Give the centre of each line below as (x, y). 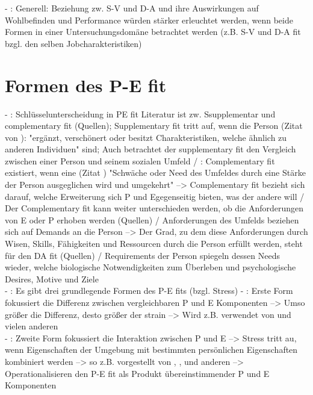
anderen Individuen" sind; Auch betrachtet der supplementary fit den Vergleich (150, 149)
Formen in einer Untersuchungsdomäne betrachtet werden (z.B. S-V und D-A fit (153, 32)
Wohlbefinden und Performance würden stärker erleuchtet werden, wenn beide (149, 20)
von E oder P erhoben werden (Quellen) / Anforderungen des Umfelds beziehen (152, 219)
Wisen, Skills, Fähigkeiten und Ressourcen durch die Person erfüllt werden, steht (154, 244)
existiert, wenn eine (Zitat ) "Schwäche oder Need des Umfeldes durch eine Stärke (155, 173)
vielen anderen (32, 326)
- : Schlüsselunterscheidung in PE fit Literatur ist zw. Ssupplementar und (140, 114)
